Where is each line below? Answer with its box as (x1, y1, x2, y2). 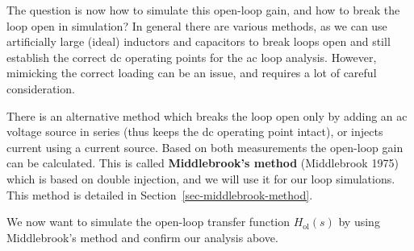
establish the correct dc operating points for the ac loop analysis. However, (6, 48, 377, 65)
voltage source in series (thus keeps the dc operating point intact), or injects (6, 123, 383, 140)
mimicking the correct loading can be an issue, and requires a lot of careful (6, 64, 377, 81)
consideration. (6, 80, 75, 97)
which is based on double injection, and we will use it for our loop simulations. (6, 170, 395, 187)
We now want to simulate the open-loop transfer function (6, 213, 291, 230)
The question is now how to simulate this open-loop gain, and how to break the (6, 2, 400, 18)
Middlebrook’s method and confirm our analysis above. (6, 228, 278, 245)
